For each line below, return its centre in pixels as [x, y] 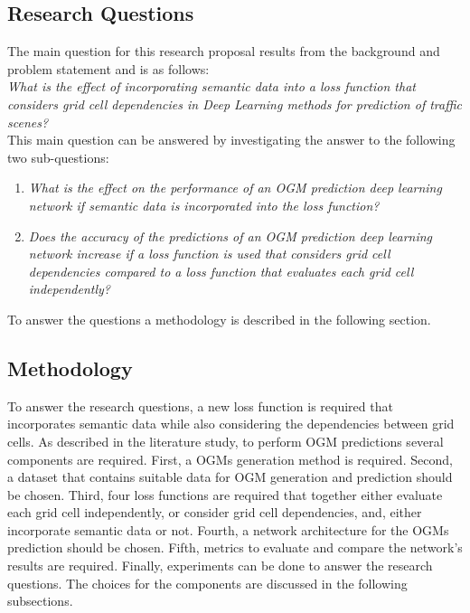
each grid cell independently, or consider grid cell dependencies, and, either [215, 512]
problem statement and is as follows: [108, 68]
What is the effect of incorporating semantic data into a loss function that [211, 86]
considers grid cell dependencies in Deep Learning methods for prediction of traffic [235, 104]
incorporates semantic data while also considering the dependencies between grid [231, 424]
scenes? [28, 122]
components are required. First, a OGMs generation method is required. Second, [230, 459]
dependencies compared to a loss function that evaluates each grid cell [221, 271]
